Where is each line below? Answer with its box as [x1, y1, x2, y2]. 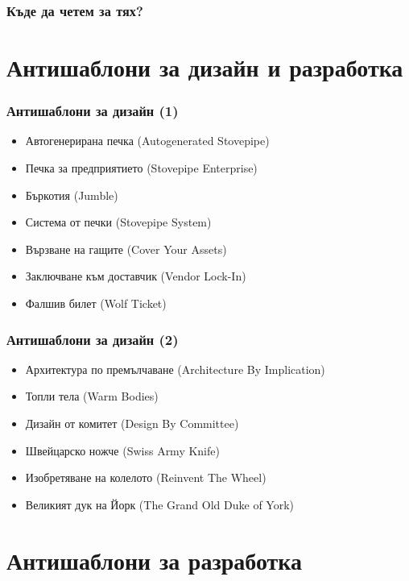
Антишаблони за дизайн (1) [6, 101, 179, 121]
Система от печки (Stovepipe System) [25, 214, 212, 230]
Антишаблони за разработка [6, 543, 302, 576]
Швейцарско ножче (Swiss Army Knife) [25, 442, 220, 459]
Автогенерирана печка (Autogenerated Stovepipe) [25, 132, 270, 149]
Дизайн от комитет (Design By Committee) [25, 415, 239, 431]
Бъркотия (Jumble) [25, 186, 118, 203]
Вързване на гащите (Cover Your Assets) [25, 240, 227, 257]
